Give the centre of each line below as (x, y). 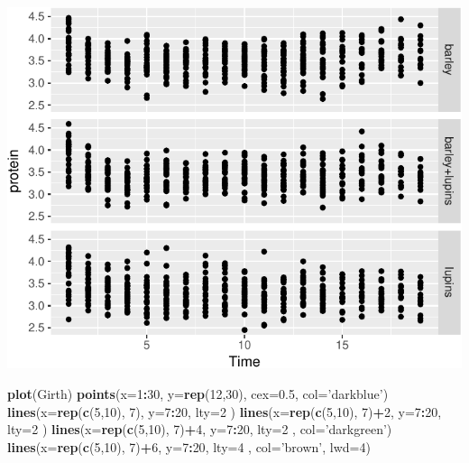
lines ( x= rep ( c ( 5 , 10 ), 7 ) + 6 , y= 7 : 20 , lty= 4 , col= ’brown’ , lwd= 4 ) (189, 446)
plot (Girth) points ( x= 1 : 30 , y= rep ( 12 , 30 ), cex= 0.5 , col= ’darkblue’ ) (198, 394)
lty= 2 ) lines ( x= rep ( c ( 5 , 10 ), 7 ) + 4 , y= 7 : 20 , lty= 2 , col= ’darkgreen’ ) (200, 429)
